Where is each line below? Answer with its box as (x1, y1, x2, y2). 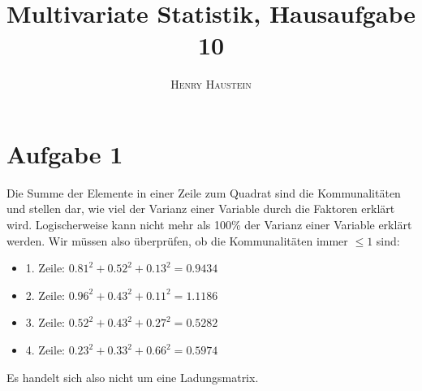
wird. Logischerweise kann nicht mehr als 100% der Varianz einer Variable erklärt (6, 216, 412, 233)
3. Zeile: (25, 314, 66, 331)
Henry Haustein (170, 76, 252, 93)
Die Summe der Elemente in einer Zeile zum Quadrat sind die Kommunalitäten (6, 184, 401, 201)
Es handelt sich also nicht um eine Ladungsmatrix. (6, 368, 259, 385)
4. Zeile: (25, 341, 66, 358)
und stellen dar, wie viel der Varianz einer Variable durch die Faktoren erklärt (6, 200, 395, 217)
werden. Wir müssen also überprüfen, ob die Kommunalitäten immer (6, 232, 348, 249)
